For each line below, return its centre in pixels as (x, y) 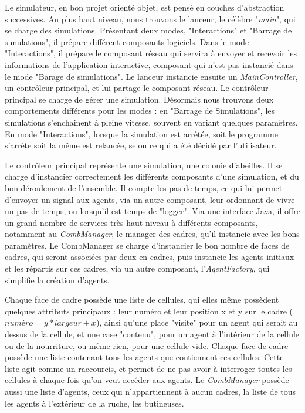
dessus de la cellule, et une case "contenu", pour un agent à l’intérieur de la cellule (152, 334)
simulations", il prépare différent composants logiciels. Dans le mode (127, 41)
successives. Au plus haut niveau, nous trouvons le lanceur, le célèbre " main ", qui (150, 18)
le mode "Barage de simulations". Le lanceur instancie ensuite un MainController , (151, 76)
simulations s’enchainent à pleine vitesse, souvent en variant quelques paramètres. (151, 122)
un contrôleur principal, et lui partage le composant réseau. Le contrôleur (137, 88)
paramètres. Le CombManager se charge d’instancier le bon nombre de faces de (147, 245)
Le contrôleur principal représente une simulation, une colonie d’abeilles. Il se (144, 165)
